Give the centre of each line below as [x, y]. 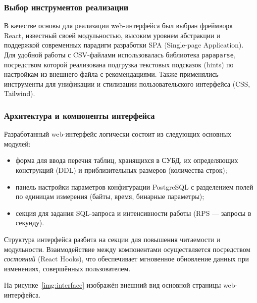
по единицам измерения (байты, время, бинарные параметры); [110, 196]
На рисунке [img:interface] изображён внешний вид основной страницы [113, 285]
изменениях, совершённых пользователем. [67, 268]
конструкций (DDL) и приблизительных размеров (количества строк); [121, 170]
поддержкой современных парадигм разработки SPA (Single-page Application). [124, 45]
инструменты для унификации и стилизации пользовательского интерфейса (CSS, [127, 83]
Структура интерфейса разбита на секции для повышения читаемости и [112, 239]
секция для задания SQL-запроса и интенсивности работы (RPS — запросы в [133, 213]
